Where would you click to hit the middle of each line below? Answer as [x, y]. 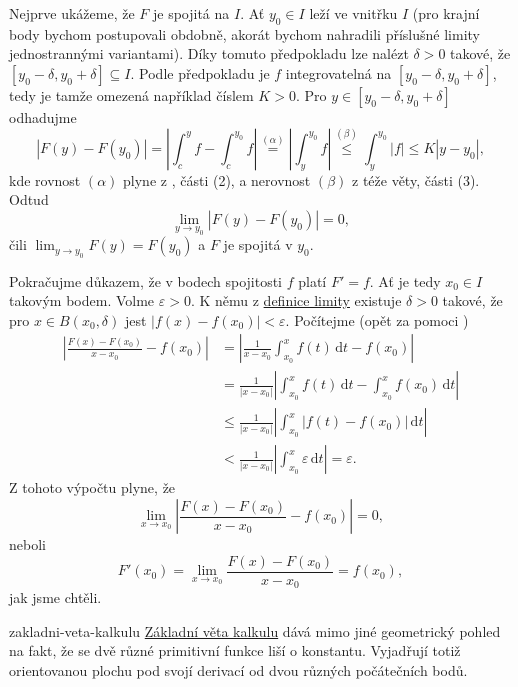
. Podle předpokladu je [200, 72]
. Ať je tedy [405, 280]
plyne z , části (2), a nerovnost [217, 179]
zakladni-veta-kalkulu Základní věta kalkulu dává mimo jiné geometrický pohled [255, 630]
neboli [27, 544]
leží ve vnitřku [353, 13]
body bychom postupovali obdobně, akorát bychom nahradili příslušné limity [244, 33]
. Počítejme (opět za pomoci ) [377, 319]
